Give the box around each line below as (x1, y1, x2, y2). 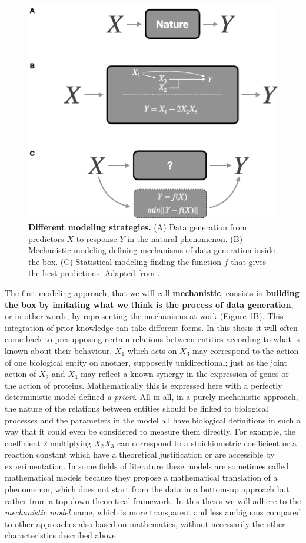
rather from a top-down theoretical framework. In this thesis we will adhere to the (5, 494, 301, 506)
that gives (231, 255, 267, 267)
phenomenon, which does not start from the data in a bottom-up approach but (5, 483, 290, 495)
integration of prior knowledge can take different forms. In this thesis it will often (5, 321, 298, 333)
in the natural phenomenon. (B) (127, 232, 243, 244)
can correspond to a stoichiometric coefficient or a (117, 436, 297, 449)
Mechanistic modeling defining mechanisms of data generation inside (28, 244, 275, 256)
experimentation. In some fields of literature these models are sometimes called (5, 459, 289, 472)
